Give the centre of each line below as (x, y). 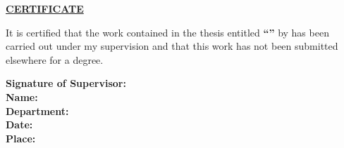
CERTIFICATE (45, 8)
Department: (37, 110)
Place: (21, 138)
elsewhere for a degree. (55, 59)
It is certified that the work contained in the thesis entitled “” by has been (167, 32)
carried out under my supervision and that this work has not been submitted (172, 46)
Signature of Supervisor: (66, 83)
